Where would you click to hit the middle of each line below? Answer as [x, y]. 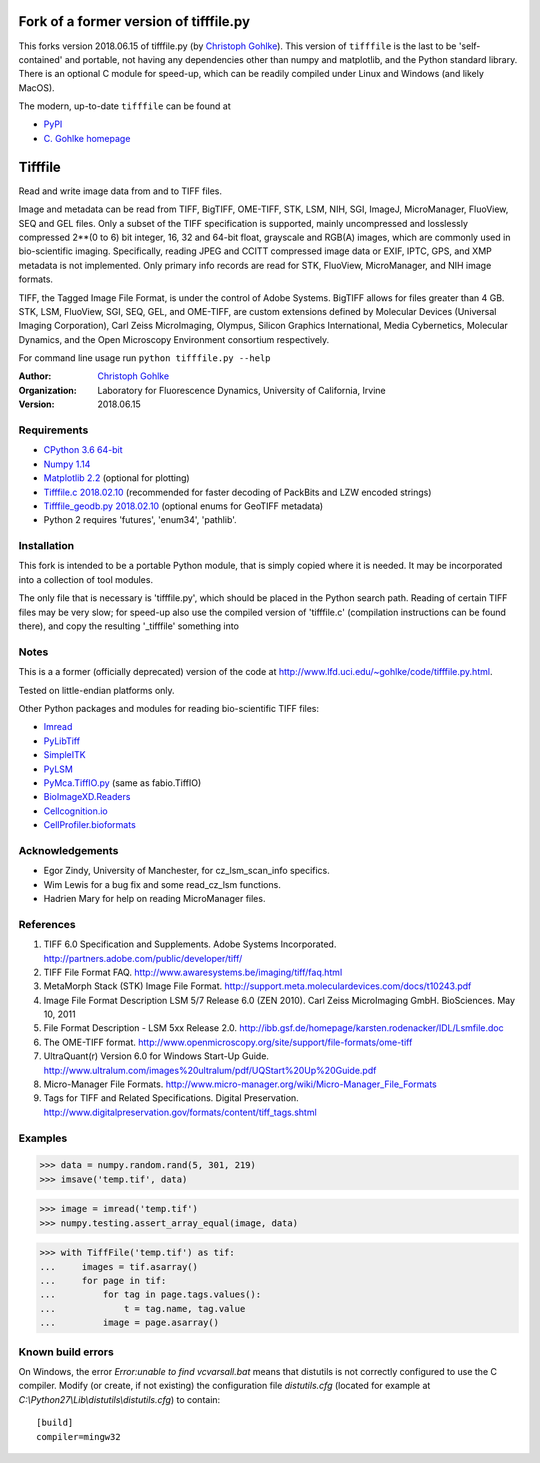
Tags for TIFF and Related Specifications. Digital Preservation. [171, 1098]
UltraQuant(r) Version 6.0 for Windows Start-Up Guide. [156, 1056]
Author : [35, 376]
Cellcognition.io [76, 811]
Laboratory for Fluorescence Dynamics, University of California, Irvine [241, 390]
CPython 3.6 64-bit [83, 450]
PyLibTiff [61, 741]
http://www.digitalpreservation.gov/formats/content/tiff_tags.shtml [180, 1112]
